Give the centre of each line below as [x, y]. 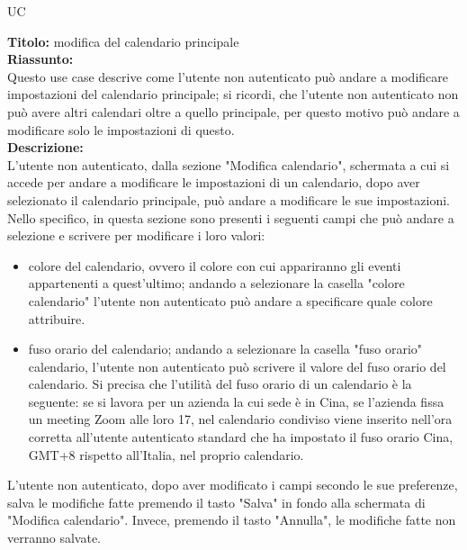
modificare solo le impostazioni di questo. [121, 129]
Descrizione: [45, 147]
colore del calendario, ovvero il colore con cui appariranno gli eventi [215, 265]
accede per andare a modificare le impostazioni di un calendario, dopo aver [214, 182]
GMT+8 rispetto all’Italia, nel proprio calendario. [166, 454]
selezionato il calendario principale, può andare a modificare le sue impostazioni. [229, 199]
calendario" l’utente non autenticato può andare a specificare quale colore [230, 300]
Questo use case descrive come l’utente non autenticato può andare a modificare [228, 76]
